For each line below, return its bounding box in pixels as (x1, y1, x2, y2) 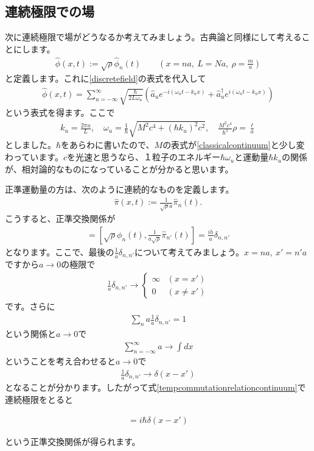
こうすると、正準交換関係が (5, 212, 116, 225)
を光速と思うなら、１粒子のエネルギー (66, 151, 220, 163)
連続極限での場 (5, 2, 94, 21)
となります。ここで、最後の (5, 245, 114, 258)
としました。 (5, 138, 56, 151)
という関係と (5, 327, 56, 339)
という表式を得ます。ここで (5, 106, 115, 119)
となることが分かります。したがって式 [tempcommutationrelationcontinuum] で (5, 381, 306, 394)
